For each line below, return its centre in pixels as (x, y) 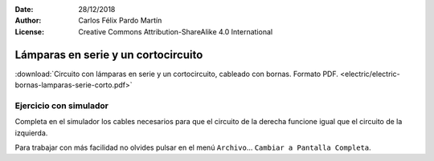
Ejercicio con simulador (61, 106)
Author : (28, 21)
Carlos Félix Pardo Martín (120, 21)
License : (29, 31)
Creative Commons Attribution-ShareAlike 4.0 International (176, 31)
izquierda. (31, 133)
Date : (24, 9)
